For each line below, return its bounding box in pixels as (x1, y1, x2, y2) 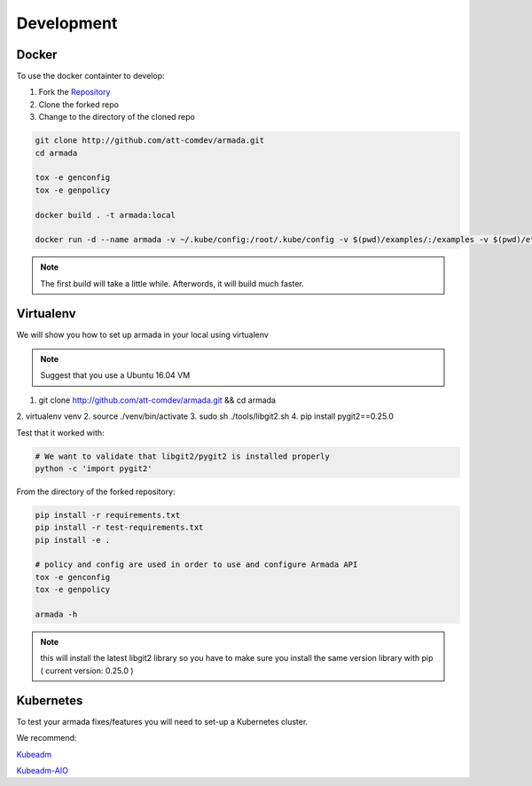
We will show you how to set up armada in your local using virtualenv (16, 329, 270, 340)
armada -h (35, 609, 78, 620)
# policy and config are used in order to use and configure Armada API (35, 560, 358, 570)
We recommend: (16, 733, 77, 743)
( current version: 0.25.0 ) (40, 665, 134, 676)
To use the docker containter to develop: (16, 71, 165, 82)
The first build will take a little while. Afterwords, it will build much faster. (40, 278, 305, 288)
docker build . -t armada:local (35, 209, 176, 220)
